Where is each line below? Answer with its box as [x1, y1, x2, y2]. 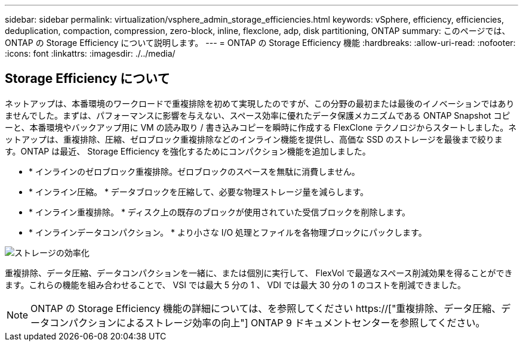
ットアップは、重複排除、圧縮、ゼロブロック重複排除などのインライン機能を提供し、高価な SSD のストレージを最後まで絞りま [5, 134, 503, 144]
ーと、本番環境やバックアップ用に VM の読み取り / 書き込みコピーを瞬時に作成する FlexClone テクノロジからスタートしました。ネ [5, 122, 517, 132]
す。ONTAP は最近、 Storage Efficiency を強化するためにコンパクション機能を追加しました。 [5, 146, 371, 156]
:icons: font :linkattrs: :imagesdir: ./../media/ [5, 48, 176, 58]
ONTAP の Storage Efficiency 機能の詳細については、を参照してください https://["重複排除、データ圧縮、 [30, 302, 502, 314]
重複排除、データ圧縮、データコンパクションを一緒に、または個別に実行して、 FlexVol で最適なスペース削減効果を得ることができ [5, 267, 513, 278]
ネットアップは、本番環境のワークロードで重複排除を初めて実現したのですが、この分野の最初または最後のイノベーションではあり [5, 98, 515, 109]
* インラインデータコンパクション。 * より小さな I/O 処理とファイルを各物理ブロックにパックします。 [29, 227, 427, 237]
